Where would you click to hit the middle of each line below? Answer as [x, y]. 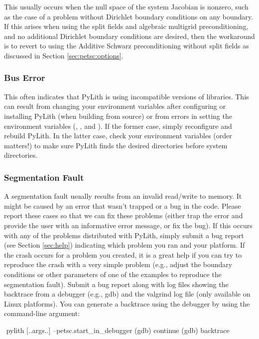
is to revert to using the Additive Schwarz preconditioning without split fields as [127, 46]
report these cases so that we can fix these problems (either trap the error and [124, 215]
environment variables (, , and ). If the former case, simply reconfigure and [118, 126]
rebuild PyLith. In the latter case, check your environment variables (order [118, 136]
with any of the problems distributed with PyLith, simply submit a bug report [124, 235]
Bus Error [25, 78]
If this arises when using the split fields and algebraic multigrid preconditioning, [126, 26]
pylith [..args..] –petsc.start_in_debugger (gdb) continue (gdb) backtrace [118, 330]
